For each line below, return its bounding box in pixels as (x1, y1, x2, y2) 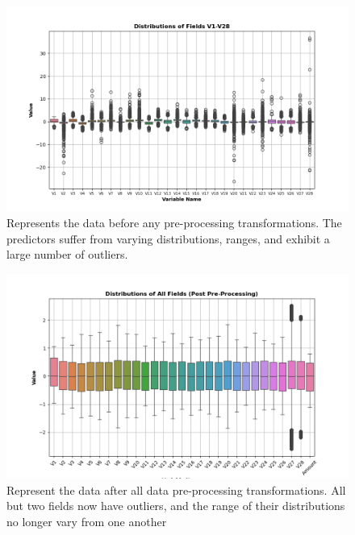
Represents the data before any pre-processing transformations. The (6, 214, 342, 230)
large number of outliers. (6, 246, 128, 263)
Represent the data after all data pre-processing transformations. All (6, 481, 346, 498)
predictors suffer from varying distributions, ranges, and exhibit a (6, 230, 330, 247)
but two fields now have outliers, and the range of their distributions (6, 497, 345, 514)
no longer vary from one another (6, 512, 167, 529)
